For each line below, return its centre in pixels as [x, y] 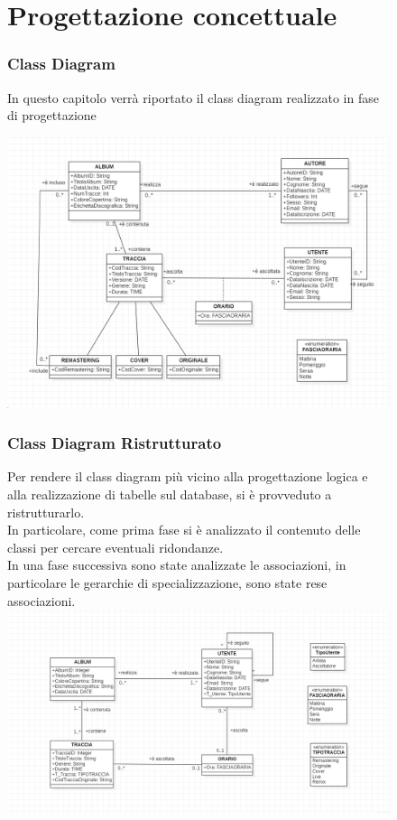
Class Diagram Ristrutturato [115, 443]
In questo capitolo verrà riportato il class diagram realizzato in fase [193, 97]
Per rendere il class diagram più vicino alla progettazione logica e [188, 476]
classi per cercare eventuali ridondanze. [115, 547]
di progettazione [52, 115]
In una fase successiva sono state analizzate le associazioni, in [177, 565]
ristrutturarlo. [46, 512]
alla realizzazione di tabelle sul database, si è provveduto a [170, 494]
